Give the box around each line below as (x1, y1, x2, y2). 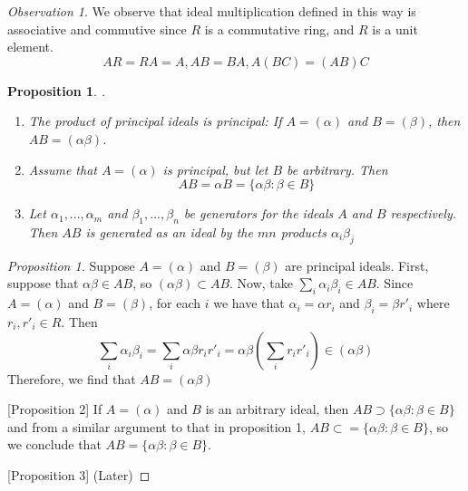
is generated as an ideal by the (85, 222, 253, 241)
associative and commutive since (7, 19, 187, 38)
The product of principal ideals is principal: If (28, 111, 282, 130)
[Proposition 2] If (7, 400, 102, 419)
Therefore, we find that (7, 369, 136, 388)
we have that (213, 294, 285, 313)
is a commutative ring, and (204, 19, 355, 38)
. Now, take (229, 274, 294, 293)
